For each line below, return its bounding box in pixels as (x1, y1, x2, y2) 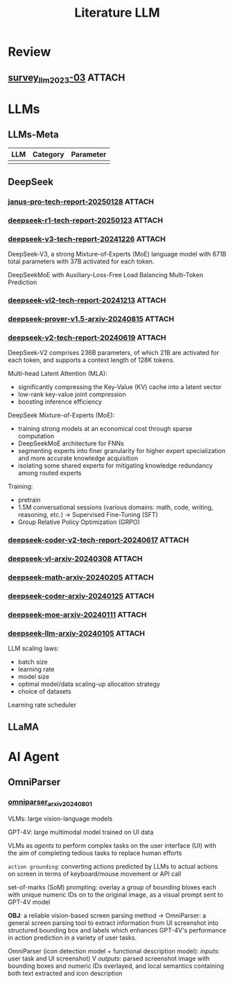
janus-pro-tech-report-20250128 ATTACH (8, 197, 155, 206)
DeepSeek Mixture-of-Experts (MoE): (8, 411, 115, 420)
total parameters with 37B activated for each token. (8, 257, 155, 265)
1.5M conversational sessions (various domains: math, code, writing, (17, 503, 214, 511)
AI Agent (8, 748, 60, 764)
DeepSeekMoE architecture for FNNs (17, 439, 124, 448)
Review (8, 44, 51, 60)
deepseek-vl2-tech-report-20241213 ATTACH (8, 295, 166, 305)
